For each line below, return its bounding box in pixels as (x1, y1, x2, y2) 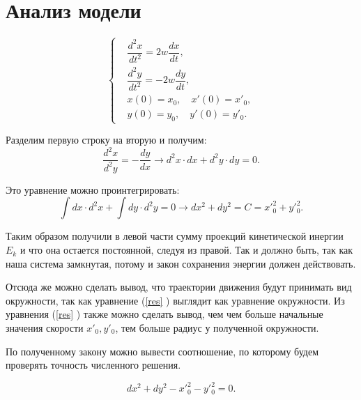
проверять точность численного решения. (6, 357, 181, 372)
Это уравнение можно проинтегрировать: (6, 182, 180, 197)
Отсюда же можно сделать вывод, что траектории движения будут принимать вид (6, 279, 352, 294)
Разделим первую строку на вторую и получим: (6, 132, 207, 147)
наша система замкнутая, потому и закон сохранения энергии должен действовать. (6, 256, 356, 270)
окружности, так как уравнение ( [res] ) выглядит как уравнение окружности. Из (6, 293, 345, 307)
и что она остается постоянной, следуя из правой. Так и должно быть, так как (20, 243, 353, 257)
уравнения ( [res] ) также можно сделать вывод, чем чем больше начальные (6, 307, 323, 321)
